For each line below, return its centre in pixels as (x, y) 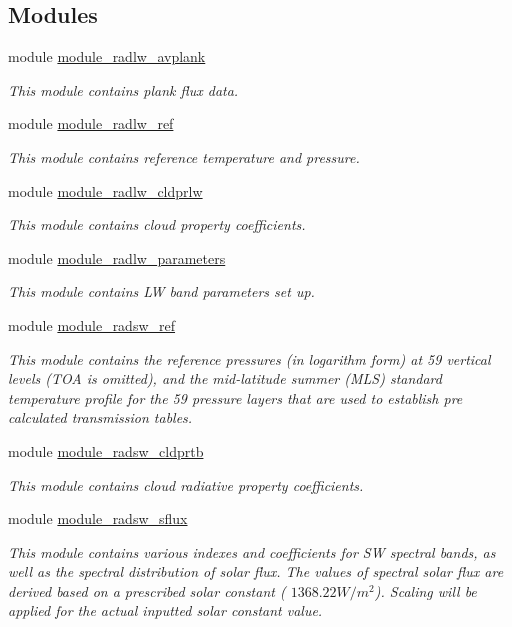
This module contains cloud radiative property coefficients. (186, 484)
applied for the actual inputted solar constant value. (165, 610)
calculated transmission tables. (100, 417)
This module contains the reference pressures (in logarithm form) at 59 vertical (249, 358)
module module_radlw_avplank (107, 56)
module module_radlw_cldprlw (105, 190)
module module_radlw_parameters (117, 257)
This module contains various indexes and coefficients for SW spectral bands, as (252, 551)
